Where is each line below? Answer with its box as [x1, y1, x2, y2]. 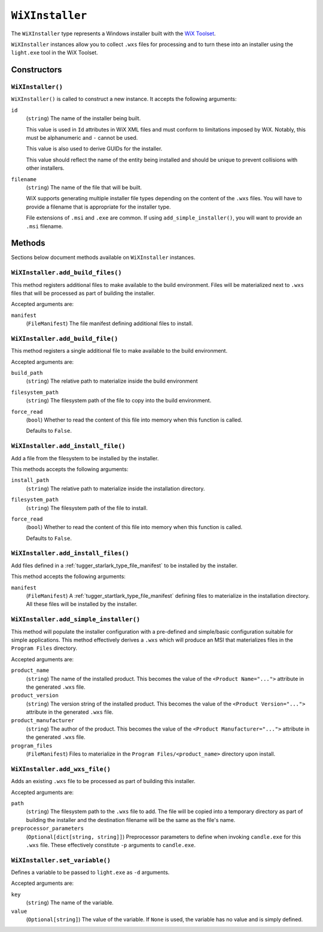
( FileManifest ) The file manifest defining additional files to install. [26, 320, 194, 327]
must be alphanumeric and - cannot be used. [26, 135, 138, 142]
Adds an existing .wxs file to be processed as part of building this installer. [11, 778, 196, 785]
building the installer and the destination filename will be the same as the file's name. [26, 816, 236, 823]
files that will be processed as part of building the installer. [11, 290, 156, 297]
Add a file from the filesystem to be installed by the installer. [11, 454, 159, 462]
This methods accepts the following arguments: [11, 465, 129, 472]
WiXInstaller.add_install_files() [11, 549, 130, 557]
